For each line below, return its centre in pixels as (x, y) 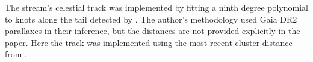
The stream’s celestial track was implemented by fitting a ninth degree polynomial (156, 7)
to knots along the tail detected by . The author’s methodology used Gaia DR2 (151, 19)
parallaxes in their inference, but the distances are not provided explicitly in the (153, 31)
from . (16, 54)
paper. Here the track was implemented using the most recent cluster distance (149, 42)
